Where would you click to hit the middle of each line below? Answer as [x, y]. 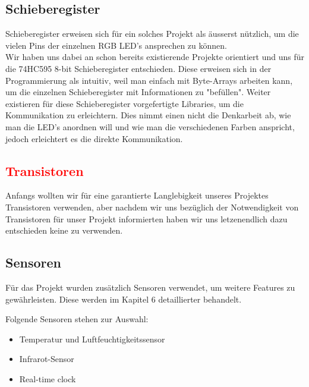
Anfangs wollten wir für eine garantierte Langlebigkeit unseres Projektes [137, 195]
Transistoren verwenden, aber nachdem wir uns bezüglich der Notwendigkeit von [152, 207]
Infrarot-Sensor [47, 359]
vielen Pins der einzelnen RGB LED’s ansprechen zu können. [116, 45]
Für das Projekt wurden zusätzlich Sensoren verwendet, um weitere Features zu [150, 287]
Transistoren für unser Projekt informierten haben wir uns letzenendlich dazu [146, 218]
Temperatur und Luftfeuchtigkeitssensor [92, 339]
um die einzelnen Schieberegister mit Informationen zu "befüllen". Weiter [138, 92]
